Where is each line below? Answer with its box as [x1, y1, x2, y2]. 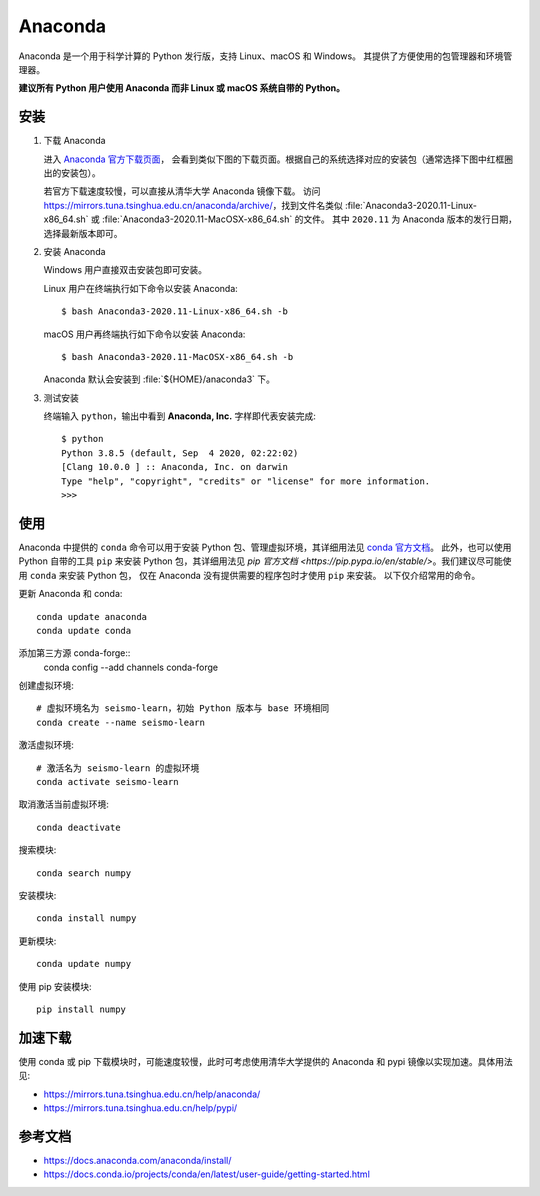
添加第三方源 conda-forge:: [18, 647, 131, 659]
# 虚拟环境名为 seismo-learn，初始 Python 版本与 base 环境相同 [36, 703, 330, 714]
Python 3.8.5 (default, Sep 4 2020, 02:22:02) [61, 447, 299, 459]
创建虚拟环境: [18, 680, 75, 692]
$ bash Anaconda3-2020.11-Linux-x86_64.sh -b [61, 306, 289, 317]
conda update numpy [36, 958, 132, 970]
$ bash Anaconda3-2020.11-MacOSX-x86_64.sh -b [61, 351, 294, 362]
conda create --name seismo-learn [36, 716, 205, 728]
